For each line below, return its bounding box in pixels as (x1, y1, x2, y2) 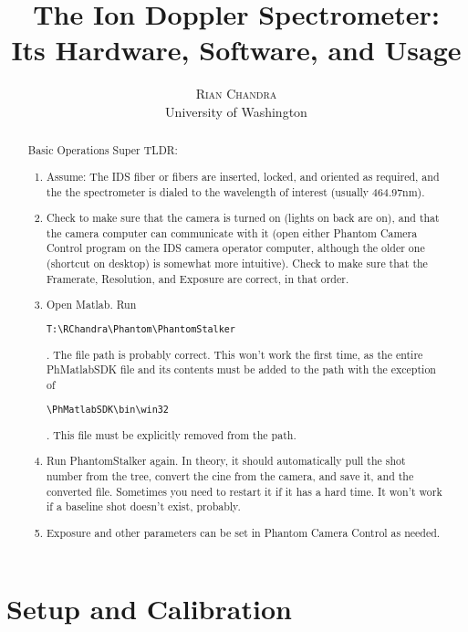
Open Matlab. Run (47, 297, 137, 312)
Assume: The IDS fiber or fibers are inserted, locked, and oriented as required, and (47, 168, 440, 184)
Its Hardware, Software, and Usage (11, 31, 462, 68)
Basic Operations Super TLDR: (27, 142, 178, 158)
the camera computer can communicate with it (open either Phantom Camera (47, 225, 418, 240)
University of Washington (165, 101, 307, 121)
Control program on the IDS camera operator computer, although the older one (47, 240, 425, 256)
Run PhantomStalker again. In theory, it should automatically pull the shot (47, 453, 406, 469)
